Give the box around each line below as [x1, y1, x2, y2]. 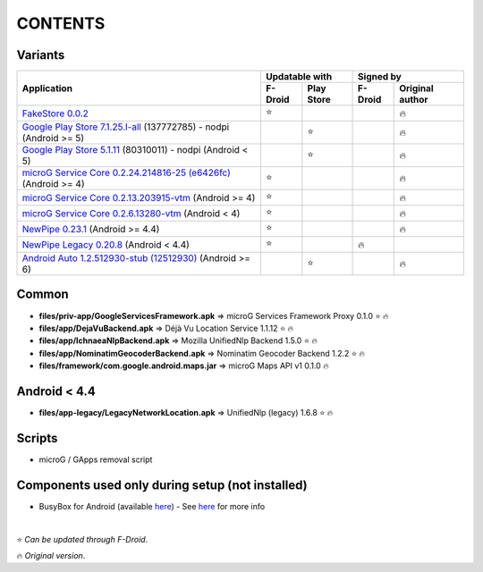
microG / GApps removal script [38, 454, 153, 465]
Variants [16, 47, 65, 63]
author [399, 94, 428, 106]
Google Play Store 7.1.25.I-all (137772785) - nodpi [21, 121, 230, 133]
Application [21, 81, 73, 94]
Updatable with [265, 71, 333, 83]
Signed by [358, 71, 402, 83]
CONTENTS [16, 13, 106, 33]
